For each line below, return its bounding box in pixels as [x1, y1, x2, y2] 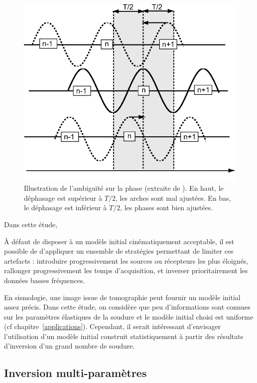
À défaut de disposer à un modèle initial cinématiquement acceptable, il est [4, 236, 235, 246]
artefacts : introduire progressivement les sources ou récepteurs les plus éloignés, [4, 255, 249, 266]
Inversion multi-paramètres [4, 365, 147, 381]
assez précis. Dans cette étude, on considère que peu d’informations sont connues [4, 302, 251, 312]
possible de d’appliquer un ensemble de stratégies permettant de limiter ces [4, 246, 234, 256]
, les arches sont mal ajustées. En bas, [115, 192, 231, 203]
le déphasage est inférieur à [24, 202, 107, 213]
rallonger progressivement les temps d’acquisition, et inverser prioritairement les [4, 265, 248, 276]
